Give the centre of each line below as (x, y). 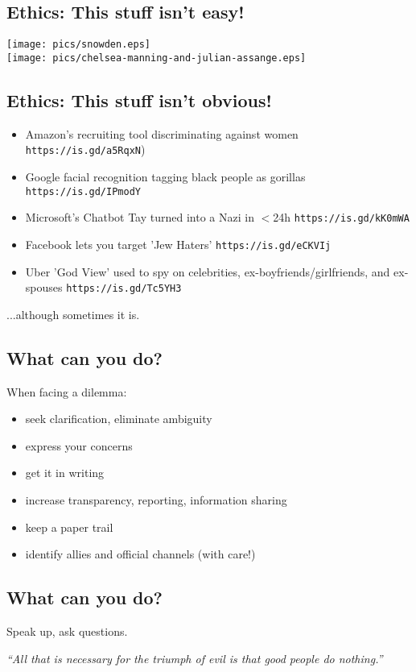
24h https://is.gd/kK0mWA (341, 217)
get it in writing (65, 473)
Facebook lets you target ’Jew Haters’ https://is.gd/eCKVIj (178, 244)
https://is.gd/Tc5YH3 (124, 289)
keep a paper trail (69, 527)
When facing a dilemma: (67, 391)
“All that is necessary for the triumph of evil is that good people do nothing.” (195, 658)
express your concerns (79, 445)
